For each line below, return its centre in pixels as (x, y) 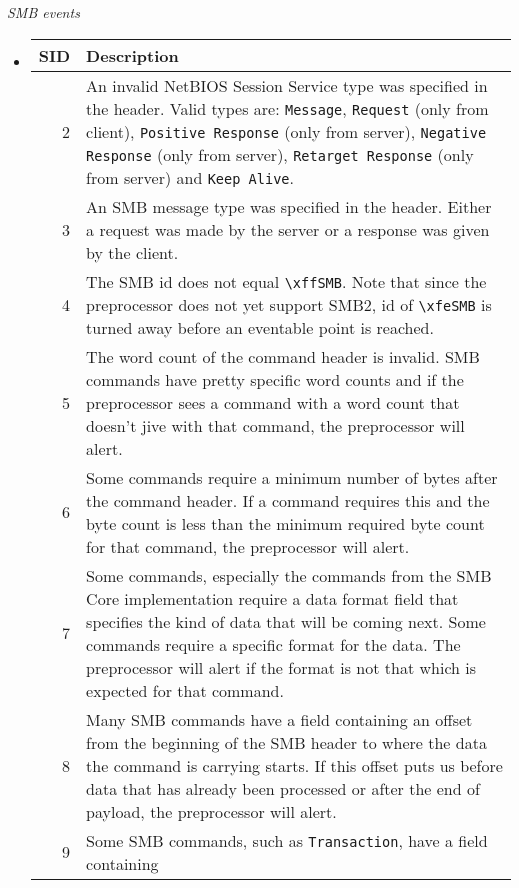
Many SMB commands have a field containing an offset (279, 719)
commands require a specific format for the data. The (273, 644)
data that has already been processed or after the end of (283, 788)
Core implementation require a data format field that (272, 598)
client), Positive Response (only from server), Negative (286, 131)
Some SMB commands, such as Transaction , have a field (287, 840)
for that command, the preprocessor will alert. (248, 546)
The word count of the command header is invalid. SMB (283, 356)
